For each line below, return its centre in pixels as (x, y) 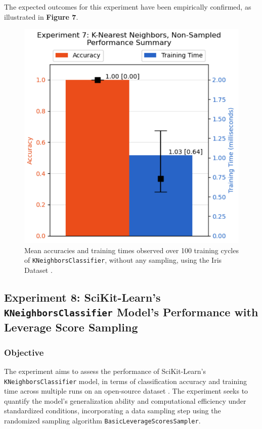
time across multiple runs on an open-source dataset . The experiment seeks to (126, 391)
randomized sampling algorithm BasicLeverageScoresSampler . (102, 421)
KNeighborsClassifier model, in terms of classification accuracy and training (125, 381)
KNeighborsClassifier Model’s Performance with (131, 312)
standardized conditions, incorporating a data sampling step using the (113, 411)
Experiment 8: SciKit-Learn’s (82, 297)
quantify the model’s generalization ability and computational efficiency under (125, 400)
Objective (24, 352)
